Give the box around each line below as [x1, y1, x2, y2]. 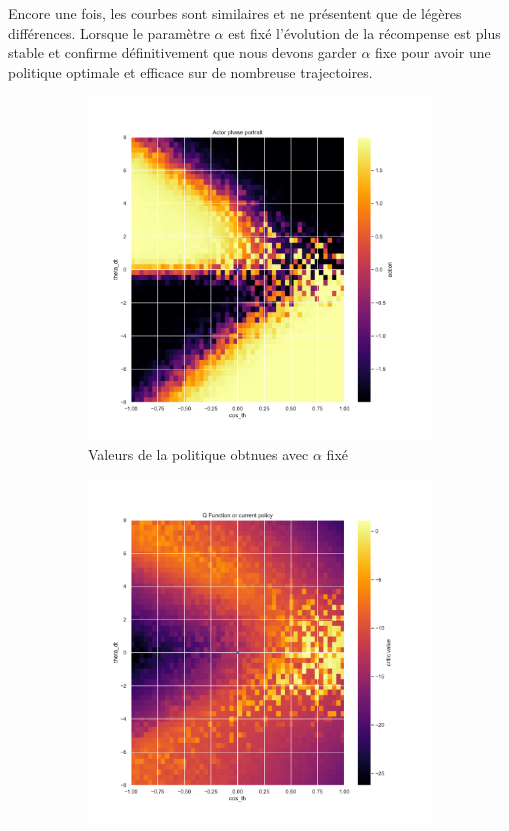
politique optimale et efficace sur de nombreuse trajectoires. [8, 61, 373, 82]
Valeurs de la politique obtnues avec [88, 443, 309, 464]
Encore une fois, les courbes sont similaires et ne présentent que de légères [8, 3, 462, 23]
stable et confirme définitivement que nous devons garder [8, 42, 357, 63]
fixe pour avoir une [375, 42, 491, 63]
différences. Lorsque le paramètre [8, 22, 210, 43]
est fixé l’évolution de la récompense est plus [228, 22, 501, 43]
